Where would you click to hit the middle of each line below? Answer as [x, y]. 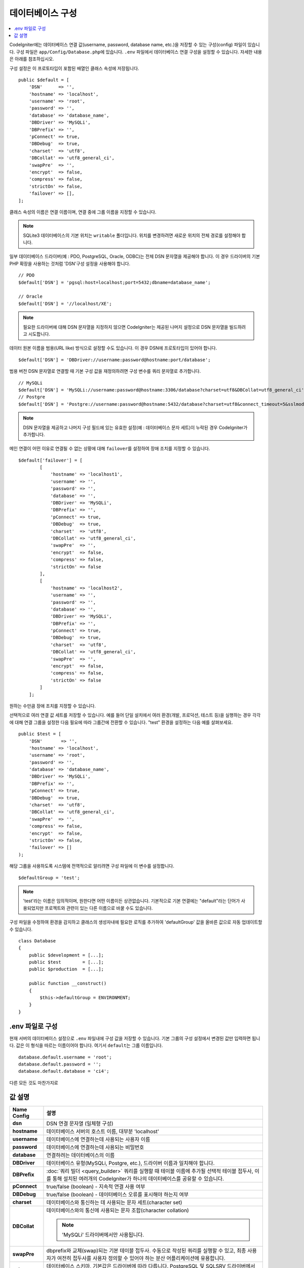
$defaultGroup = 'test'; [49, 878]
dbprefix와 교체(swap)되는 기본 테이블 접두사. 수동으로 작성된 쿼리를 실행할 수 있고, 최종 [146, 1250]
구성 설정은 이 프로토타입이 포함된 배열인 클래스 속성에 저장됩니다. [74, 68]
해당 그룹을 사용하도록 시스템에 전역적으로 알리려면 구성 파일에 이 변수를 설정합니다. [92, 866]
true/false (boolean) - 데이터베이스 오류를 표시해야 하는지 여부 [118, 1194]
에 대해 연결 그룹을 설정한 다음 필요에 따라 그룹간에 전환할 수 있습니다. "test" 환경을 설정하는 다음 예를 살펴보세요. [121, 722]
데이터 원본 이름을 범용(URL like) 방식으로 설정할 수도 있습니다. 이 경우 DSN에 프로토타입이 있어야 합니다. [113, 348]
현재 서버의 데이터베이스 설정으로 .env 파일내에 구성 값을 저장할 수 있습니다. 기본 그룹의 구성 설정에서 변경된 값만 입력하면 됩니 [135, 1038]
